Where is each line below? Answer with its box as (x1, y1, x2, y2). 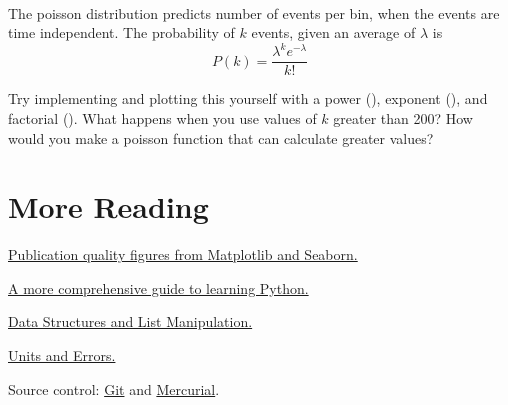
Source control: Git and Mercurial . (8, 378, 220, 399)
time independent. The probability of (8, 22, 235, 43)
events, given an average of (251, 22, 416, 43)
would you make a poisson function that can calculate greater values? (8, 127, 434, 148)
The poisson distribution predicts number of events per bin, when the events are (8, 2, 500, 23)
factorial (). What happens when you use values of (8, 107, 317, 128)
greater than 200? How (333, 107, 473, 128)
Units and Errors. (8, 345, 116, 366)
